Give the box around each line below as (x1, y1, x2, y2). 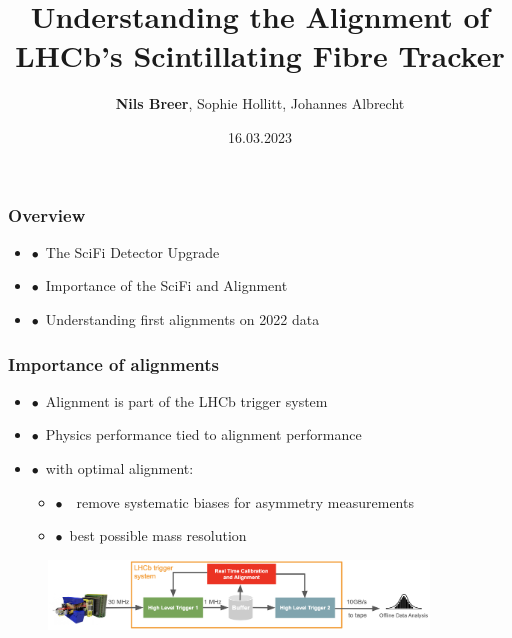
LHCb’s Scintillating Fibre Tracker (15, 35, 505, 76)
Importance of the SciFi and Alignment (45, 275, 288, 296)
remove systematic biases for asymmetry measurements (76, 491, 414, 512)
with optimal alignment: (45, 457, 194, 478)
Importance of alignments (8, 351, 219, 376)
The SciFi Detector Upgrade (45, 241, 220, 262)
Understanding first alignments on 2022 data (45, 308, 320, 329)
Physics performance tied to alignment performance (45, 424, 362, 445)
